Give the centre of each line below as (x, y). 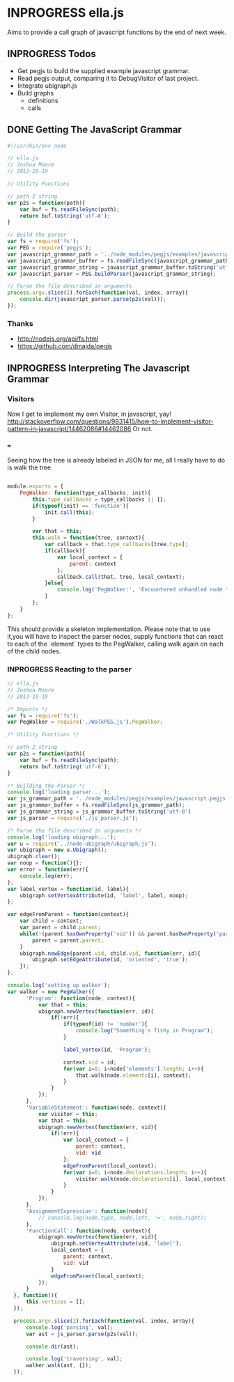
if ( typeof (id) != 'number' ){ (106, 1024)
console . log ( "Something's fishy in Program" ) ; (145, 1031)
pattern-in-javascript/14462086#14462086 (69, 428)
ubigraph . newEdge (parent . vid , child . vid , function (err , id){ (110, 953)
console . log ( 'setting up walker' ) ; (59, 986)
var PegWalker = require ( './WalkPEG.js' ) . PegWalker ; (85, 722)
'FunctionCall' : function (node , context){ (88, 1231)
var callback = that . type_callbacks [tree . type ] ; (116, 545)
